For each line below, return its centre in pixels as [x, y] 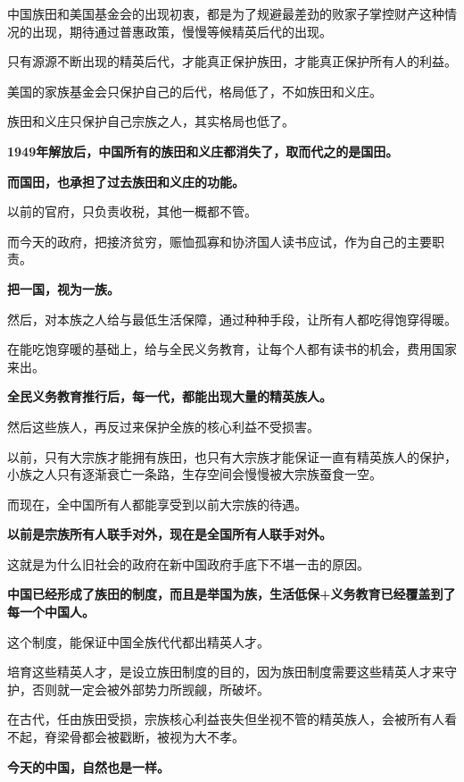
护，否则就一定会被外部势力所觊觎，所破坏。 [138, 689]
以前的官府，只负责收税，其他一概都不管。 [132, 211]
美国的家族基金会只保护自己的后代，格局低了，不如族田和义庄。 [195, 91]
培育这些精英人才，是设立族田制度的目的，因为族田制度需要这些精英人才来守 [232, 672]
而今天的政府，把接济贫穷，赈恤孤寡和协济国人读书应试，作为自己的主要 [220, 241]
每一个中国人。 [51, 612]
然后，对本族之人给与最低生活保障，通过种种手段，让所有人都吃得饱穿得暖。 [232, 319]
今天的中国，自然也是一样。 [88, 766]
